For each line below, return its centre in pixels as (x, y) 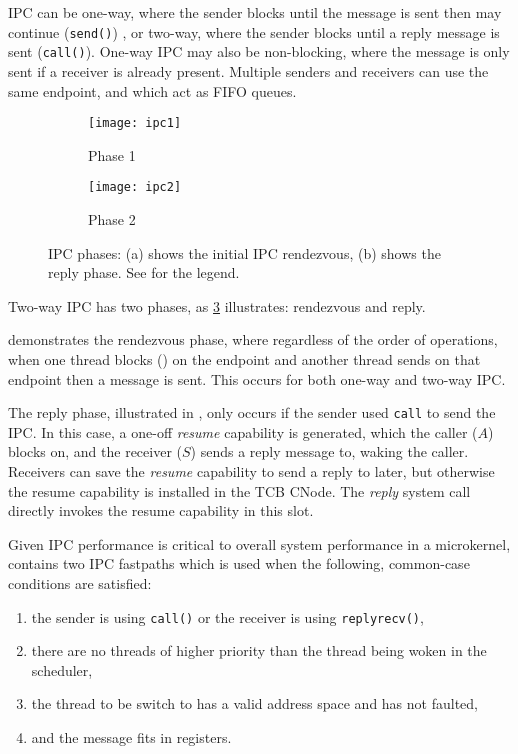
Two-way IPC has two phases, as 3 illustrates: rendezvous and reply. (217, 305)
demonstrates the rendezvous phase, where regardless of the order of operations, (253, 339)
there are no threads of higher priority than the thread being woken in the (259, 650)
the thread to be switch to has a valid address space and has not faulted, (254, 703)
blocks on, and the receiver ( (95, 451)
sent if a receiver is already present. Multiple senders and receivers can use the (248, 70)
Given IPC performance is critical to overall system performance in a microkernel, (259, 543)
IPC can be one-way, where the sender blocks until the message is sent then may (255, 12)
